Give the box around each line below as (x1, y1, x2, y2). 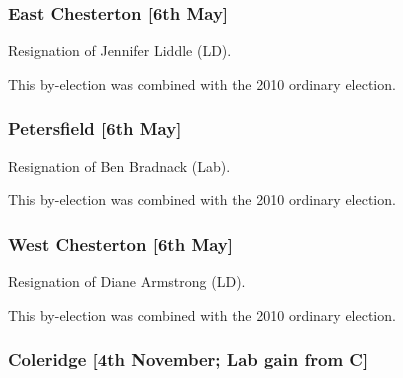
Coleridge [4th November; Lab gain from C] (8, 347, 369, 372)
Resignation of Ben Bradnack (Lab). (8, 155, 231, 176)
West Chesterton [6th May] (8, 231, 234, 256)
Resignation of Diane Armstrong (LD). (8, 271, 246, 292)
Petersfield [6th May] (8, 116, 182, 141)
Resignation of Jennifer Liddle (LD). (8, 40, 232, 61)
